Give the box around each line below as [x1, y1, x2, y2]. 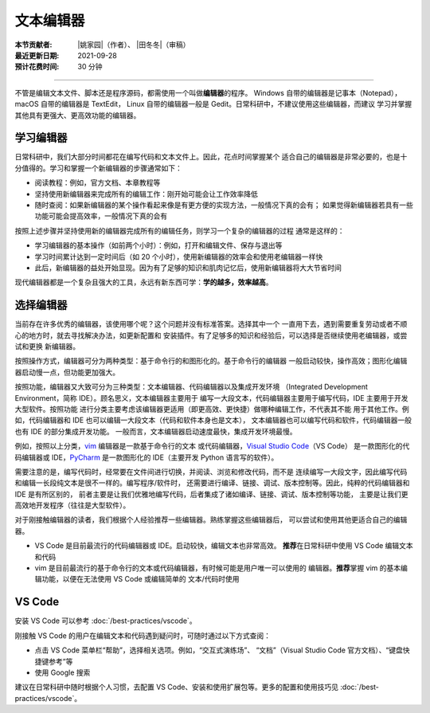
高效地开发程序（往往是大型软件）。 [14, 500, 131, 510]
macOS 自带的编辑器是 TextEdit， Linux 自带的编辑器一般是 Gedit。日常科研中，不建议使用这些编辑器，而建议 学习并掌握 [14, 100, 412, 109]
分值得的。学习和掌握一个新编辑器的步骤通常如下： [14, 163, 182, 173]
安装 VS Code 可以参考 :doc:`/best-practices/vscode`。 [14, 616, 197, 625]
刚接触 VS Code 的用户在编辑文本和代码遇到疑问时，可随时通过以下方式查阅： [14, 630, 271, 641]
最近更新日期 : [14, 50, 60, 60]
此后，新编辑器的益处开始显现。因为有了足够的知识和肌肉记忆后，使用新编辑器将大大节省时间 [34, 263, 342, 272]
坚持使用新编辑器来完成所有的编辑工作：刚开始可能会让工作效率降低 [34, 189, 258, 198]
